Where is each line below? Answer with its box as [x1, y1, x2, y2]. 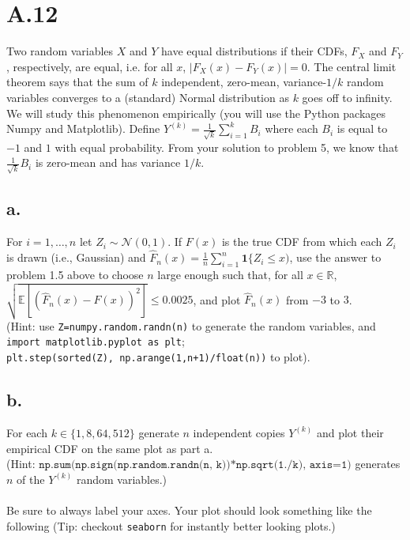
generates [355, 455, 401, 472]
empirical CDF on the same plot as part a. [6, 440, 213, 456]
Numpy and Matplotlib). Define [6, 120, 160, 137]
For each [6, 424, 47, 440]
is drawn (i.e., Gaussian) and [6, 249, 146, 266]
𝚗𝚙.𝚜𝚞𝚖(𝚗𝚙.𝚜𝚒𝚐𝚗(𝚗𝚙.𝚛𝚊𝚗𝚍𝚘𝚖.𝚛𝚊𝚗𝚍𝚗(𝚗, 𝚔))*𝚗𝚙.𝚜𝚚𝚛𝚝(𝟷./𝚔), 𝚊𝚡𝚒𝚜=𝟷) [39, 459, 352, 471]
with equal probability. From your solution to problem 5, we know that [55, 138, 399, 155]
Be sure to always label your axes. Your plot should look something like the [6, 501, 372, 518]
